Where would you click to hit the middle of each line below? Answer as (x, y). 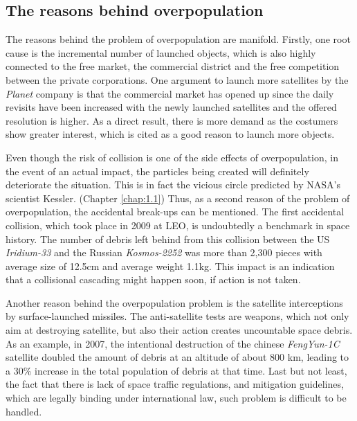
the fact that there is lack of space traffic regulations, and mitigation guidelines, (175, 384)
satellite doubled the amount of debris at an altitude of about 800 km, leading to (177, 357)
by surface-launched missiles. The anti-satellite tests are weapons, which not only (177, 316)
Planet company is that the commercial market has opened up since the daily (170, 93)
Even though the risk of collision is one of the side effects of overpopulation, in (172, 157)
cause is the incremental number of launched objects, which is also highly (161, 52)
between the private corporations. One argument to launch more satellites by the (177, 79)
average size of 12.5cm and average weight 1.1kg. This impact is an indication (170, 266)
